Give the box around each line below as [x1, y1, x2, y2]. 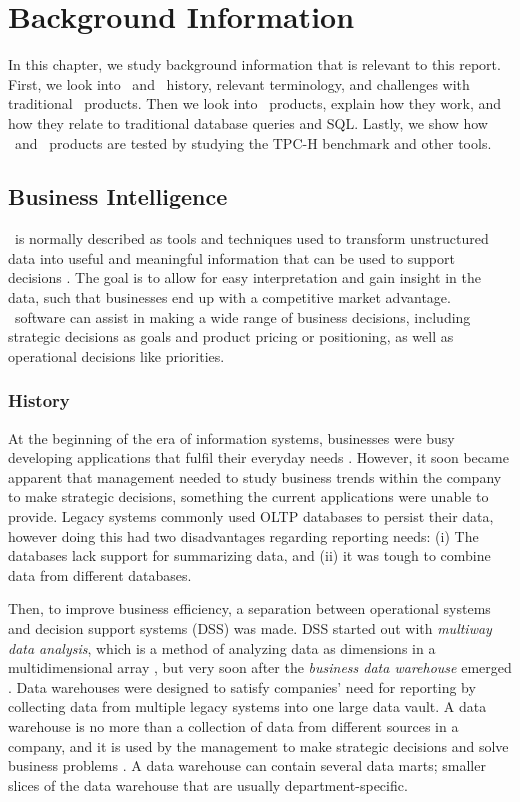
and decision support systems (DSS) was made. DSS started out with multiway [8, 618, 492, 639]
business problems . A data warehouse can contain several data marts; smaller [8, 755, 486, 776]
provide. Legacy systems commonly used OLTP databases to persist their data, [8, 506, 494, 527]
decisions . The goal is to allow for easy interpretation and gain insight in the [8, 267, 482, 288]
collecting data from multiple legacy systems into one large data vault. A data [8, 696, 487, 717]
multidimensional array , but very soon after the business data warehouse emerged [8, 657, 512, 678]
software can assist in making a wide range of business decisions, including [14, 306, 471, 327]
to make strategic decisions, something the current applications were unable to [8, 486, 489, 507]
